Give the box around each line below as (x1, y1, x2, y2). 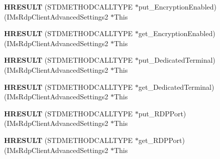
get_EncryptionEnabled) (138, 28, 215, 39)
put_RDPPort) (138, 108, 186, 118)
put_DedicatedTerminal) (138, 55, 215, 65)
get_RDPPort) (138, 134, 185, 145)
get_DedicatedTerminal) (138, 81, 214, 92)
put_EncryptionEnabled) (138, 2, 216, 12)
